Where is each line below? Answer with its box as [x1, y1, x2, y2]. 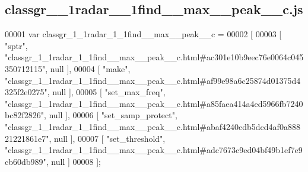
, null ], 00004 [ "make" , [45, 62, 131, 74]
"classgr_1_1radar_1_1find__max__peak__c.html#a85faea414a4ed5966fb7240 [5, 97, 303, 109]
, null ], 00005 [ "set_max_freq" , [47, 86, 166, 98]
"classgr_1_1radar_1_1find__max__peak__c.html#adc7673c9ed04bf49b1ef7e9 [5, 144, 303, 156]
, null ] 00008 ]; [46, 155, 101, 167]
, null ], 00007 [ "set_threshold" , [49, 132, 166, 144]
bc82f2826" [5, 109, 44, 121]
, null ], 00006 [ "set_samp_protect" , [43, 109, 177, 121]
